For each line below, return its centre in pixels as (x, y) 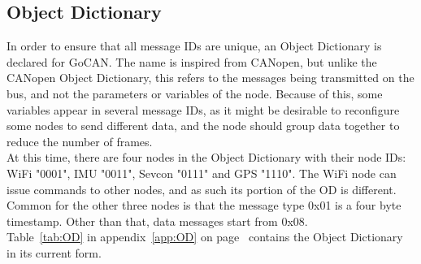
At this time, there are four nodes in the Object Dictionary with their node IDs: (206, 157)
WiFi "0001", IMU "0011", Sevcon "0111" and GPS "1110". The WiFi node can (202, 173)
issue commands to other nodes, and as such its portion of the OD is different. (202, 189)
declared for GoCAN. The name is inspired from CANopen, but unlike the (192, 61)
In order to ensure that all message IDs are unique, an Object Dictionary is (194, 46)
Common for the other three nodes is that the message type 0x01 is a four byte (204, 205)
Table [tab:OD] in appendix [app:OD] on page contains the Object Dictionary (205, 237)
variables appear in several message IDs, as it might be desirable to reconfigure (203, 109)
